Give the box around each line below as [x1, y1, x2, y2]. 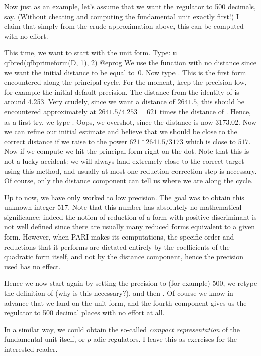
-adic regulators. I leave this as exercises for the [91, 334, 237, 344]
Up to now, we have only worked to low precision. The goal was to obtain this [4, 192, 244, 202]
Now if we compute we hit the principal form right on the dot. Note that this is [4, 146, 249, 156]
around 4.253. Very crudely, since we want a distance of [4, 96, 175, 107]
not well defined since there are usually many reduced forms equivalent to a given [4, 221, 255, 232]
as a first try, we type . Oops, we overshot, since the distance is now [4, 116, 213, 127]
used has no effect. [4, 261, 61, 271]
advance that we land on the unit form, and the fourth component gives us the [4, 297, 247, 308]
